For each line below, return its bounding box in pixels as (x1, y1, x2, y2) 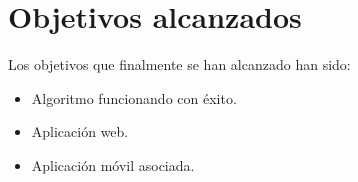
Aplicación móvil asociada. (31, 154, 195, 175)
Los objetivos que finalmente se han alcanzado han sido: (8, 54, 351, 75)
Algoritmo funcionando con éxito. (31, 87, 237, 108)
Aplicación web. (31, 121, 129, 142)
